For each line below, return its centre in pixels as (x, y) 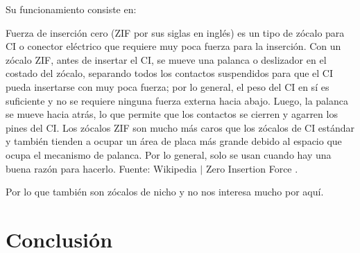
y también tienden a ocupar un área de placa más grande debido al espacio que (174, 141)
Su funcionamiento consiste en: (71, 9)
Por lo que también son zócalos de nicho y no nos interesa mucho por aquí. (165, 192)
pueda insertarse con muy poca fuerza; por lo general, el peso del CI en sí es (168, 86)
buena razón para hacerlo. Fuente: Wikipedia (101, 168)
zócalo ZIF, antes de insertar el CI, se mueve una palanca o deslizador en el (166, 59)
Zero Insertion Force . (252, 168)
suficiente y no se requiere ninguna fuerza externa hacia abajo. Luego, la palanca (177, 100)
